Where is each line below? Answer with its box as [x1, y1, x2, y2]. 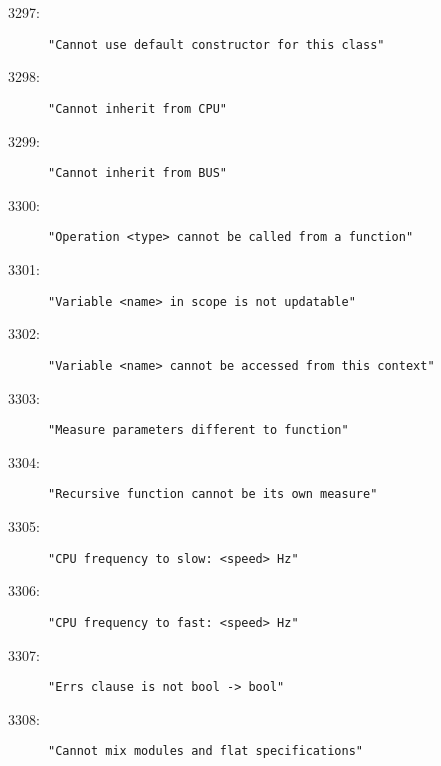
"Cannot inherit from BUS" [48, 166, 227, 181]
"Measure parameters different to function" [48, 423, 349, 438]
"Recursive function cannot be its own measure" [48, 487, 378, 502]
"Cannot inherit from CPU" [48, 101, 227, 116]
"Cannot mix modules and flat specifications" [48, 744, 363, 759]
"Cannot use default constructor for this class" [48, 37, 385, 52]
